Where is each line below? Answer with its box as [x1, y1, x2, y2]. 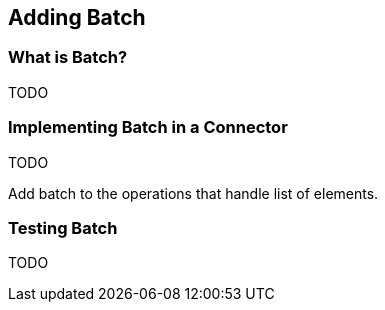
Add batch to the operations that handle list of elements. [8, 184, 379, 202]
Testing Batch [8, 217, 118, 238]
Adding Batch [8, 5, 146, 30]
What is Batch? [8, 47, 128, 68]
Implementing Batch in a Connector [8, 117, 288, 138]
